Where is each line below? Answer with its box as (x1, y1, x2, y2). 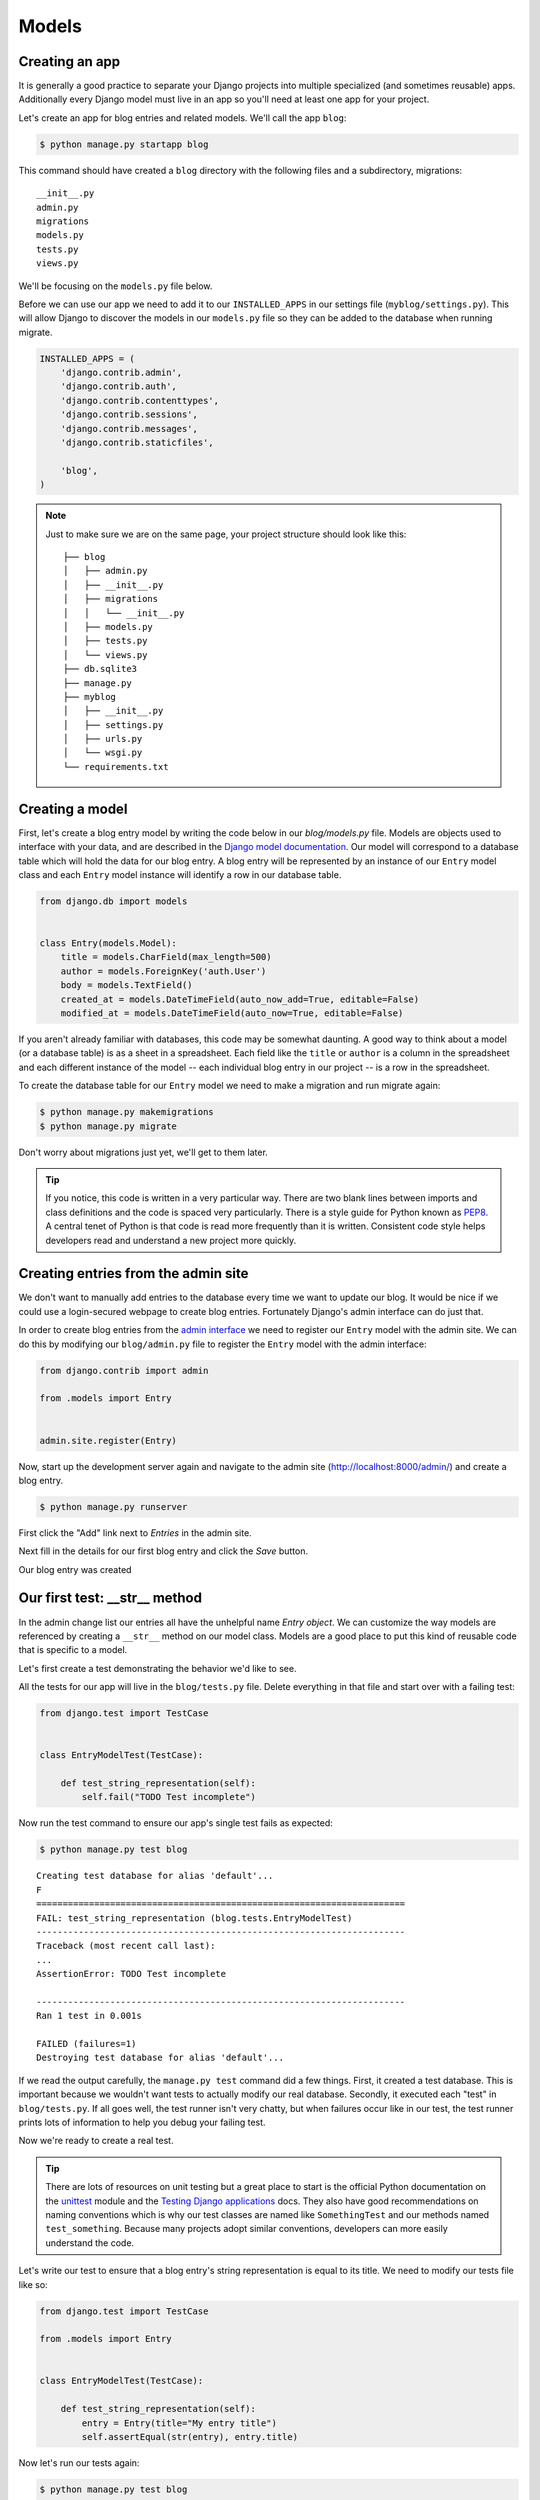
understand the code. (45, 2236, 135, 2249)
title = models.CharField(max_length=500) (60, 951, 272, 963)
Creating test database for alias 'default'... (36, 1870, 274, 1882)
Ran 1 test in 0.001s (36, 2010, 142, 2022)
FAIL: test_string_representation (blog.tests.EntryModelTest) (36, 1912, 353, 1924)
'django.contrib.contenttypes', (60, 395, 220, 406)
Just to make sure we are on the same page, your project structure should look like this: (45, 528, 407, 540)
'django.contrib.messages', (60, 423, 199, 434)
